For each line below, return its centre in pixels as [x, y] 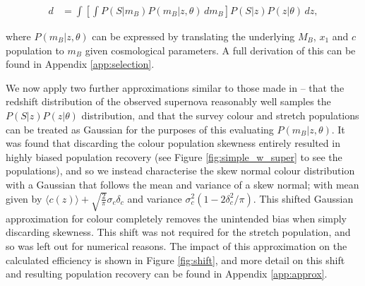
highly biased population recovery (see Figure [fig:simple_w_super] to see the [174, 156]
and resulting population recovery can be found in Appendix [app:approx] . [167, 274]
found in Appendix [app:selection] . [80, 64]
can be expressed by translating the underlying [193, 36]
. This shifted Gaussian [303, 198]
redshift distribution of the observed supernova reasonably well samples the [168, 101]
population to [35, 50]
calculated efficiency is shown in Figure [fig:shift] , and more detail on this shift [175, 260]
